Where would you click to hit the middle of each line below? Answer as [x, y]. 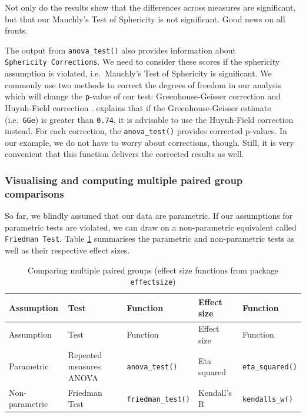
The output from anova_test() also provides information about [121, 50]
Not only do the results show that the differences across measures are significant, [150, 7]
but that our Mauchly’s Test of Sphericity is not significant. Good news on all [145, 19]
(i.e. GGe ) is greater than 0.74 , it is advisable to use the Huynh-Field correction [149, 119]
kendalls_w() [267, 399]
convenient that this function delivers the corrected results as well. [124, 154]
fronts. [16, 30]
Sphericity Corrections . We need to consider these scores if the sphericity [142, 61]
